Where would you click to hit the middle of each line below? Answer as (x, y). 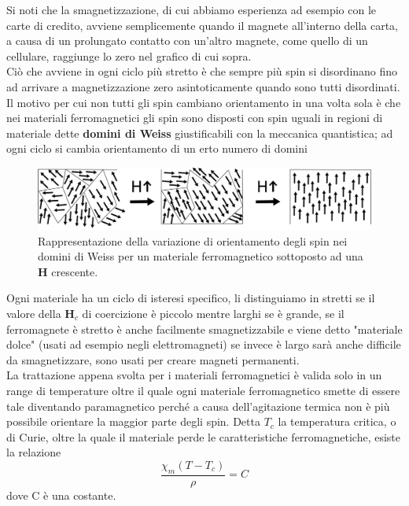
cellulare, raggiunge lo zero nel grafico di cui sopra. (129, 55)
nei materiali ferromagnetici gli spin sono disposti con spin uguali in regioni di (195, 118)
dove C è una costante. (61, 495)
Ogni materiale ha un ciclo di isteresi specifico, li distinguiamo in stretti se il (191, 298)
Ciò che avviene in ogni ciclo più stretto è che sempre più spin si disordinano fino (202, 71)
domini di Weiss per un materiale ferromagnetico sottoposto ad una (201, 256)
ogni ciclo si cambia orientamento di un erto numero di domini (157, 148)
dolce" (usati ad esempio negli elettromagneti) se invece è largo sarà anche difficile (204, 344)
